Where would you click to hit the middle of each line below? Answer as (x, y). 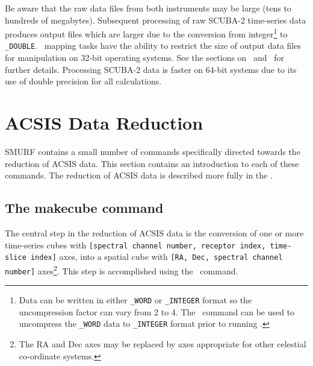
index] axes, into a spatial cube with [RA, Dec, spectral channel (156, 257)
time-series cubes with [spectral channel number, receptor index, (135, 245)
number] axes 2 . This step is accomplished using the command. (122, 270)
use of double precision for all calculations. (83, 81)
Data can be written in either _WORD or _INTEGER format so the (135, 300)
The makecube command (84, 208)
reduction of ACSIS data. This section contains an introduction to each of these (152, 163)
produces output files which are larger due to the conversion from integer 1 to (146, 33)
